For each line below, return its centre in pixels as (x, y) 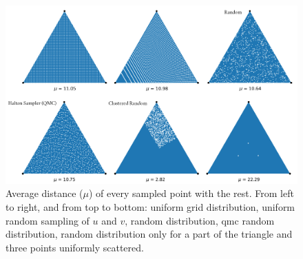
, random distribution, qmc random (200, 220)
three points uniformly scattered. (75, 247)
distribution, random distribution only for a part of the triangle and (149, 234)
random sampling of (48, 220)
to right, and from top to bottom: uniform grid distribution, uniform (150, 206)
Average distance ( (44, 193)
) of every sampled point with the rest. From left (191, 193)
